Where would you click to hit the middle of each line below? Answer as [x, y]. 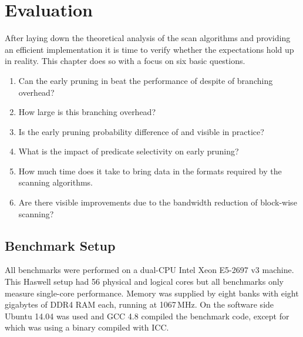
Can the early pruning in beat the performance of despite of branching [146, 80]
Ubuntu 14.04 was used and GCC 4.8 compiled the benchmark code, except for [147, 316]
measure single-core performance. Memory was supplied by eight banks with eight [152, 293]
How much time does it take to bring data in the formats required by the [150, 171]
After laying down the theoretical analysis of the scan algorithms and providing [148, 38]
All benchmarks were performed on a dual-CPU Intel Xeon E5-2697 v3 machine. [149, 270]
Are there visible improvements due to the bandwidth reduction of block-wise [158, 202]
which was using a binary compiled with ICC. [87, 327]
